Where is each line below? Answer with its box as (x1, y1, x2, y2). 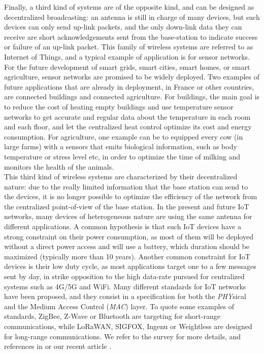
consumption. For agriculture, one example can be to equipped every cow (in (4, 131, 243, 142)
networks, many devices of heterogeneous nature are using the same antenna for (4, 211, 252, 222)
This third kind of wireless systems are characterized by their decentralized (4, 171, 238, 182)
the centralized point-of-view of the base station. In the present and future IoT (4, 201, 249, 211)
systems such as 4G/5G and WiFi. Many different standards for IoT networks (4, 281, 246, 291)
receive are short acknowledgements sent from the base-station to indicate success (4, 31, 258, 42)
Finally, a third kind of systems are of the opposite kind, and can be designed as (4, 2, 254, 12)
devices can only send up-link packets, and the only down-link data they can (4, 21, 242, 32)
